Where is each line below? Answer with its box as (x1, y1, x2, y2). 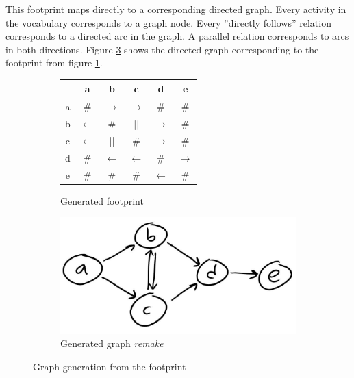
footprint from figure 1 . (5, 55, 103, 70)
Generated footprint (60, 193, 144, 207)
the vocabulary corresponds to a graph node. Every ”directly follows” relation (5, 15, 331, 29)
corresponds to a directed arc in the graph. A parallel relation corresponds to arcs (5, 29, 349, 43)
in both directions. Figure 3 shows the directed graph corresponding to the (5, 42, 319, 56)
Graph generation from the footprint (33, 359, 186, 373)
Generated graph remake (60, 336, 164, 351)
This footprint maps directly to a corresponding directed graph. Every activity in (5, 2, 346, 16)
